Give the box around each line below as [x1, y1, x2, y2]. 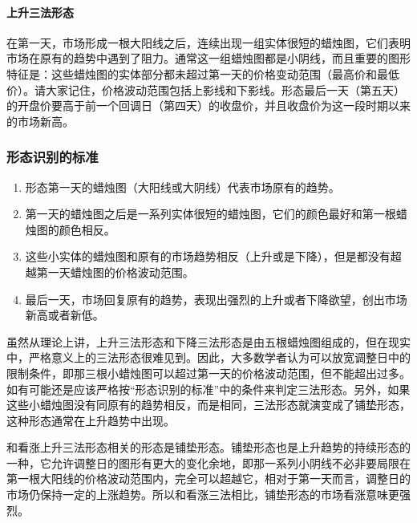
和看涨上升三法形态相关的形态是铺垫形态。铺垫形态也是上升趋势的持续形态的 [6, 439, 411, 456]
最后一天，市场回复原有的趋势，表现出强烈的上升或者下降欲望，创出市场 [25, 290, 407, 307]
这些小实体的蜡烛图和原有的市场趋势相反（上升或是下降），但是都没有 [25, 248, 391, 265]
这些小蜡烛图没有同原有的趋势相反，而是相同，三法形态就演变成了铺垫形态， [6, 396, 411, 413]
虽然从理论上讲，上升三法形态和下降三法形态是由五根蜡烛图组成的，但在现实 [6, 333, 411, 350]
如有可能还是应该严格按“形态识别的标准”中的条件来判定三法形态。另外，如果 [6, 380, 411, 397]
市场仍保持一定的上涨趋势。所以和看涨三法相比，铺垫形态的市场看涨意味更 [6, 486, 399, 503]
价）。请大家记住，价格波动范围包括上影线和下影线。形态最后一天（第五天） [6, 81, 405, 98]
